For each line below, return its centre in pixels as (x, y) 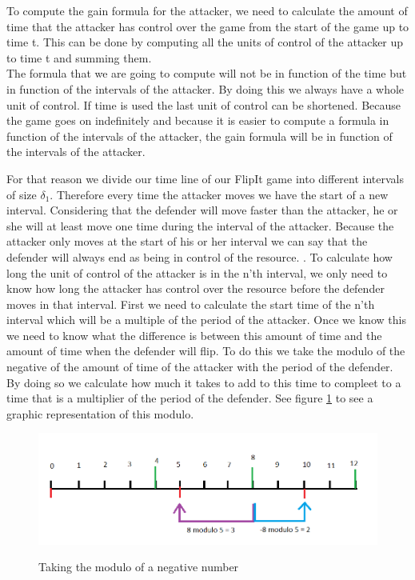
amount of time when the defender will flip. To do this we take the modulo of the (206, 351)
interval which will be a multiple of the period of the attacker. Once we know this (206, 320)
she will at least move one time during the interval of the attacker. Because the (200, 225)
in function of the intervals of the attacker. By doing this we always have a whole (206, 88)
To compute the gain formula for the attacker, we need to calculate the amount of (207, 10)
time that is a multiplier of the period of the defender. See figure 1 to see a (190, 398)
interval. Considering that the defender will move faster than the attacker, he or (202, 210)
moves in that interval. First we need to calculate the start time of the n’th (191, 304)
